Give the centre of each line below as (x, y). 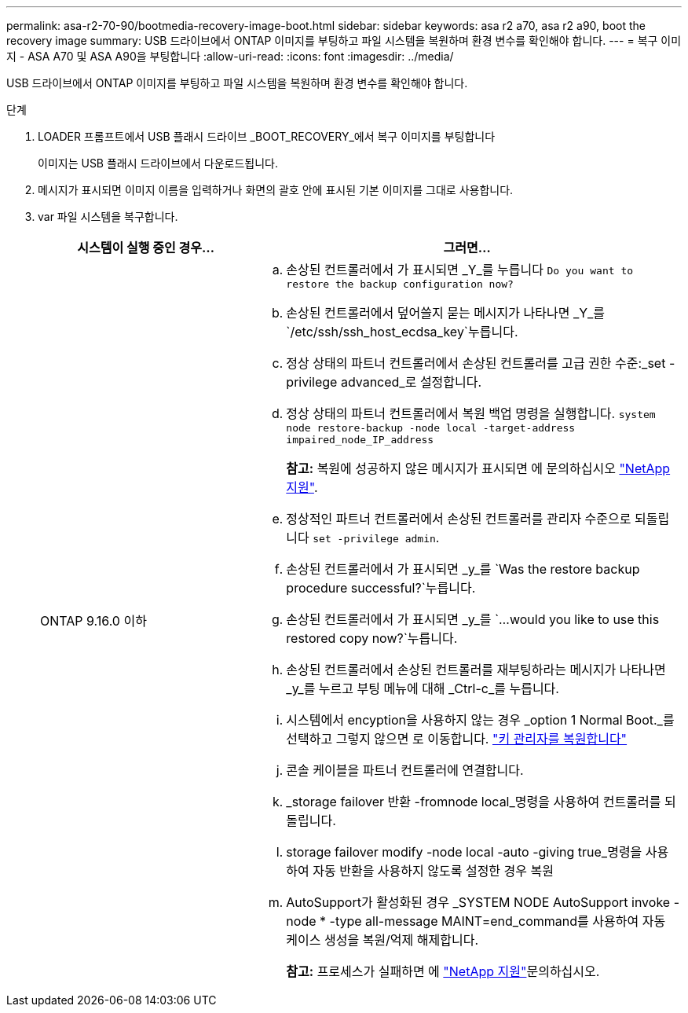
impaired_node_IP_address (360, 440)
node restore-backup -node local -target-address (431, 428)
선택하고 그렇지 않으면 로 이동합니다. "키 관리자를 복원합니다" (457, 739)
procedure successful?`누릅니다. (381, 588)
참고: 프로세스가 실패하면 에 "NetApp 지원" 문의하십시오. (443, 971)
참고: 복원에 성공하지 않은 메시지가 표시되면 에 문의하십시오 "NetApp (478, 468)
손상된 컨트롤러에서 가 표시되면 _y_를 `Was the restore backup (463, 569)
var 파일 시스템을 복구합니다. (108, 217)
